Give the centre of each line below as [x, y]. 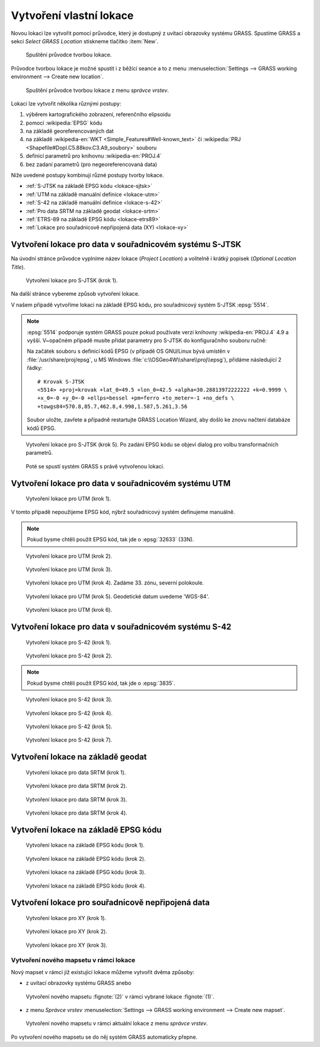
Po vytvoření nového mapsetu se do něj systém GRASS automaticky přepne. [104, 1037]
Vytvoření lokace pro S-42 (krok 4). [69, 713]
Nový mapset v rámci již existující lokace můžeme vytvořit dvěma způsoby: [103, 972]
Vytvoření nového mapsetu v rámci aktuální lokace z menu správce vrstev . [117, 1023]
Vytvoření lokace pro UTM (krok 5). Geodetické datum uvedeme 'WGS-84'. [118, 596]
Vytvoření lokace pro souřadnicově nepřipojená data [110, 903]
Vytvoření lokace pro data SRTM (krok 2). [76, 786]
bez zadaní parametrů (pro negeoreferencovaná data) [92, 164]
